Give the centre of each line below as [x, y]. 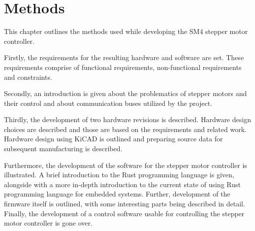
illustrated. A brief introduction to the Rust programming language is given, [119, 175]
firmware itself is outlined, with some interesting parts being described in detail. [125, 204]
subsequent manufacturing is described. [63, 148]
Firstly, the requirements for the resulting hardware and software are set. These [124, 57]
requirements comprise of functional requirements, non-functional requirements [123, 67]
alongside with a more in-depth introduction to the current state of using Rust [122, 184]
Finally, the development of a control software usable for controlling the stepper [124, 213]
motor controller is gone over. [48, 223]
